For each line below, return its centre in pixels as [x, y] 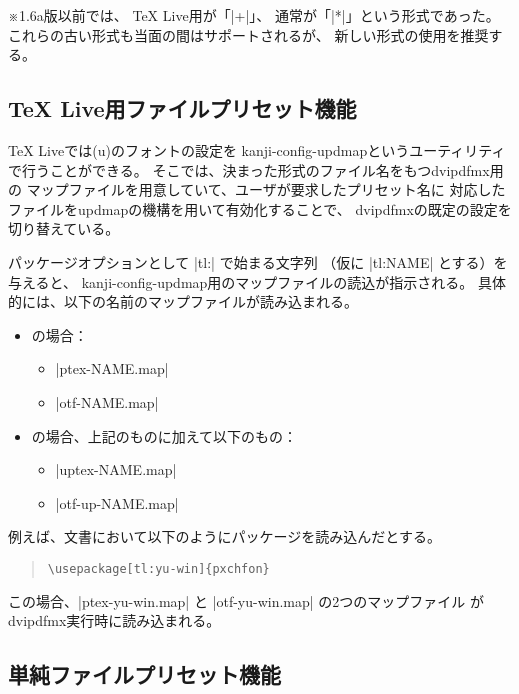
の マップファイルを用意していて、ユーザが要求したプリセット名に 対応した [257, 189]
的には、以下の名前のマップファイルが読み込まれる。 [183, 301]
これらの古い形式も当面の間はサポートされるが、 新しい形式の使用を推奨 [248, 34]
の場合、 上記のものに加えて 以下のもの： [164, 435]
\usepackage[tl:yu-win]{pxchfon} [158, 568]
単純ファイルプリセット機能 [144, 674]
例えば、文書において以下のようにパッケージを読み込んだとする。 [224, 536]
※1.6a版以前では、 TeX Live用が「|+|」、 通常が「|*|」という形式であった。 [254, 15]
